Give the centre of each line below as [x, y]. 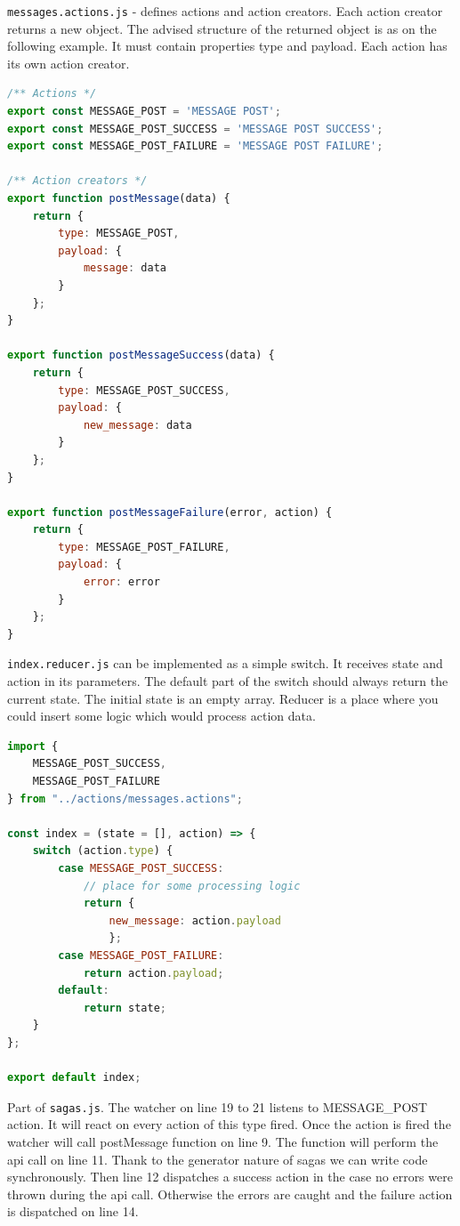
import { [33, 746]
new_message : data [137, 425]
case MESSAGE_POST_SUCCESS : [141, 869]
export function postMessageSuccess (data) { [141, 355]
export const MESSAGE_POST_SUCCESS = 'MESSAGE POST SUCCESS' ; [195, 129]
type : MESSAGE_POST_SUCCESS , [144, 390]
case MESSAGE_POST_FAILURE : [141, 956]
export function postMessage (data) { [119, 198]
